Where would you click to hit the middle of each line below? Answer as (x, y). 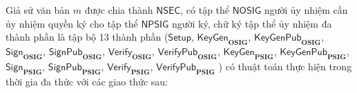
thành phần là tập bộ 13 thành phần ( (87, 37)
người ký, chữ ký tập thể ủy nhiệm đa (252, 23)
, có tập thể (205, 10)
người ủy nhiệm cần (306, 10)
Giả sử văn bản (38, 10)
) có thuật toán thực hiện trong (285, 66)
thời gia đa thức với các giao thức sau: (87, 81)
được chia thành (119, 10)
